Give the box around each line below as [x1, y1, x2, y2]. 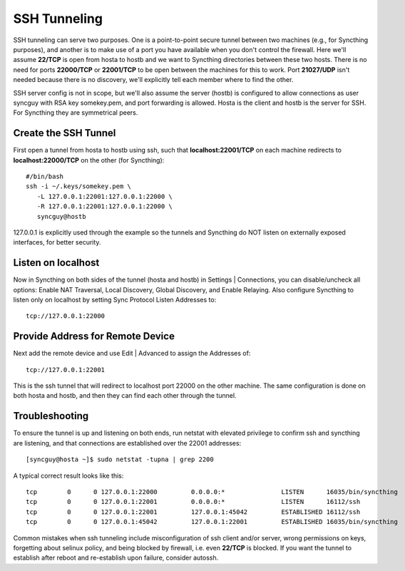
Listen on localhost [13, 257, 100, 269]
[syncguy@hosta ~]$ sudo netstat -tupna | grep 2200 [26, 456, 214, 463]
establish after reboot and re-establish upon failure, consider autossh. [13, 553, 219, 562]
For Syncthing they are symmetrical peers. [13, 108, 138, 117]
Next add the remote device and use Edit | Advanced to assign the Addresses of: [13, 349, 251, 358]
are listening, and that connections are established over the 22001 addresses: [13, 438, 242, 447]
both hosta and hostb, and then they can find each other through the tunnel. [13, 391, 237, 400]
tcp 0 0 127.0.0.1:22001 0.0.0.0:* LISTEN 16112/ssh [26, 498, 361, 506]
